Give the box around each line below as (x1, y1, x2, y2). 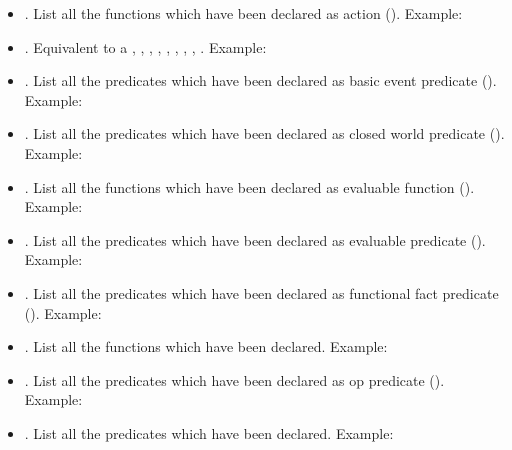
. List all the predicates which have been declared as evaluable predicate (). (24, 229, 486, 250)
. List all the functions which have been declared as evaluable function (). (24, 176, 475, 197)
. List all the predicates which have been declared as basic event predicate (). (24, 70, 497, 91)
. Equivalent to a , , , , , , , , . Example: (24, 36, 267, 57)
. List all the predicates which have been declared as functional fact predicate (24, 282, 499, 303)
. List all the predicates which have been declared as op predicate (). (24, 369, 445, 390)
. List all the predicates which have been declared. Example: (24, 422, 394, 443)
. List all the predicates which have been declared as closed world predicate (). (24, 123, 505, 144)
